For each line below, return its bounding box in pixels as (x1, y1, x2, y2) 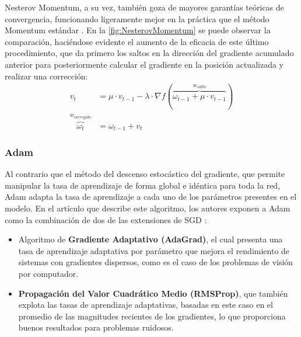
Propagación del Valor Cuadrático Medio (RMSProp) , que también (18, 287, 288, 299)
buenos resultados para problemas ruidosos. (18, 321, 174, 333)
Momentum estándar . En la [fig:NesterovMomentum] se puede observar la (5, 24, 271, 36)
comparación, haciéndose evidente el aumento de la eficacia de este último (5, 35, 269, 47)
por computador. (18, 267, 79, 279)
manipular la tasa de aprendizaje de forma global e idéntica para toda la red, (5, 179, 281, 191)
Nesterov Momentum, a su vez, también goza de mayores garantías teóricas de (5, 1, 284, 13)
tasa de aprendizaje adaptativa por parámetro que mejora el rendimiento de (18, 244, 290, 256)
